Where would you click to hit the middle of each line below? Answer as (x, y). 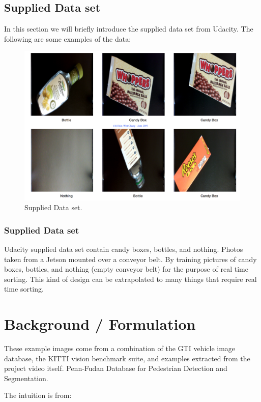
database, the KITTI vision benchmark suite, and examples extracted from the (127, 358)
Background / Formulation (100, 324)
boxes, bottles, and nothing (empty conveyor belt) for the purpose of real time (126, 269)
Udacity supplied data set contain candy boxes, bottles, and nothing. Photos (124, 249)
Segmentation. (26, 378)
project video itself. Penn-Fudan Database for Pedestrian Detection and (116, 368)
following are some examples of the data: (68, 38)
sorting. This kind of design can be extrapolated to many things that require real (130, 279)
